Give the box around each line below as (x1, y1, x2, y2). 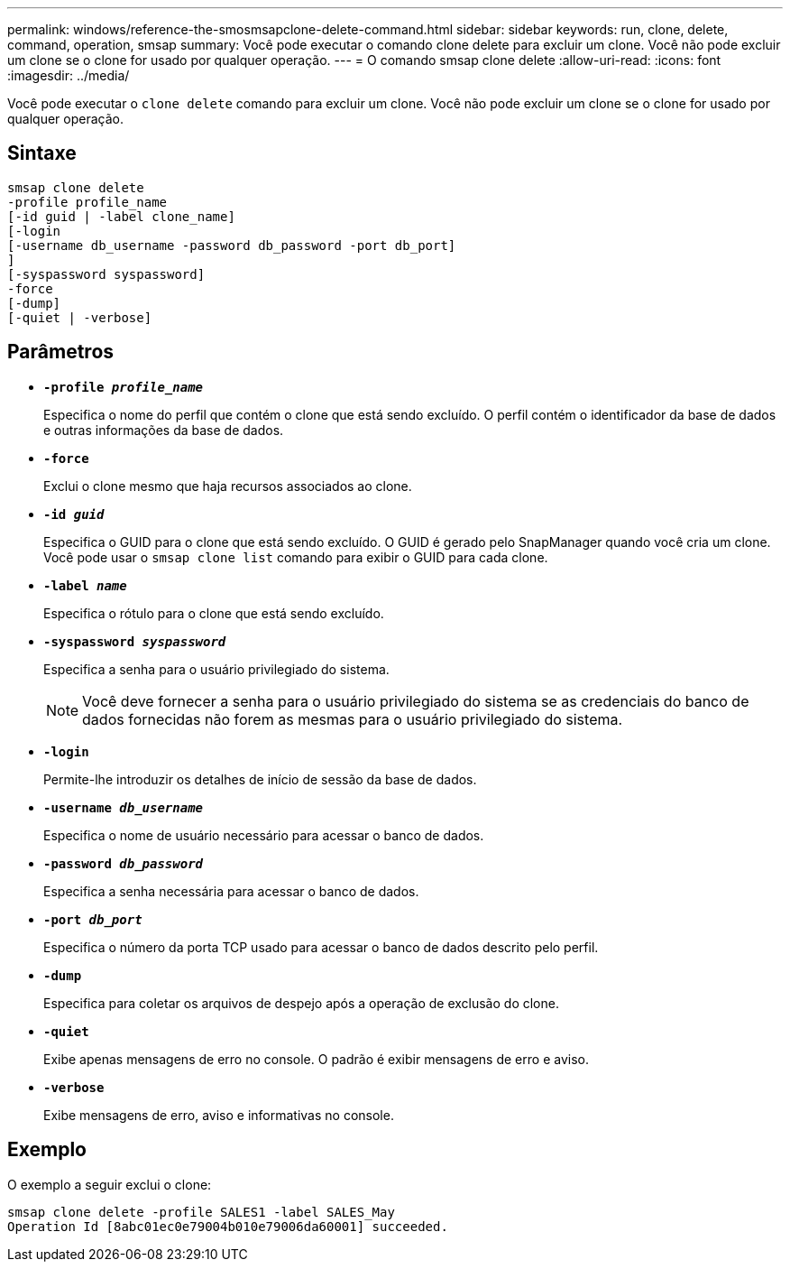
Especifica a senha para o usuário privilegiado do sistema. (43, 661, 390, 677)
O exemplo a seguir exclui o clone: (7, 1176, 212, 1192)
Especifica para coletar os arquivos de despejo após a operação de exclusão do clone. (43, 995, 559, 1011)
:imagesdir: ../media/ (7, 68, 130, 83)
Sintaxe (7, 142, 77, 165)
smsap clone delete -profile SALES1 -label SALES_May (7, 1204, 395, 1219)
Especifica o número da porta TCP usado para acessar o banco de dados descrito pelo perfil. (43, 939, 599, 955)
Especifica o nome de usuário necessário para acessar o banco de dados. (43, 827, 484, 843)
